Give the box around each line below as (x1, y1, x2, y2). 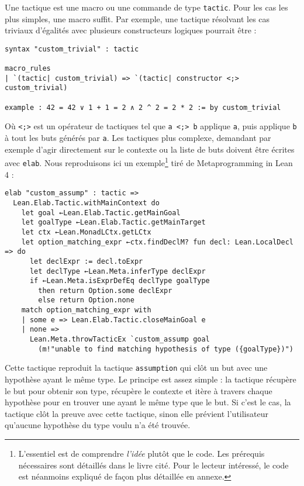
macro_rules (5, 64, 51, 73)
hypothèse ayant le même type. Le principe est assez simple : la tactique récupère (5, 373, 296, 385)
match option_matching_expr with (21, 306, 151, 315)
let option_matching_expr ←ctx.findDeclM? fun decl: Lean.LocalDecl (21, 237, 293, 246)
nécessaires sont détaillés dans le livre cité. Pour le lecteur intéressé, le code (18, 459, 289, 471)
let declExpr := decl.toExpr (29, 257, 143, 266)
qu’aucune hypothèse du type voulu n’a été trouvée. (5, 419, 191, 431)
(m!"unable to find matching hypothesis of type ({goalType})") (38, 344, 293, 353)
